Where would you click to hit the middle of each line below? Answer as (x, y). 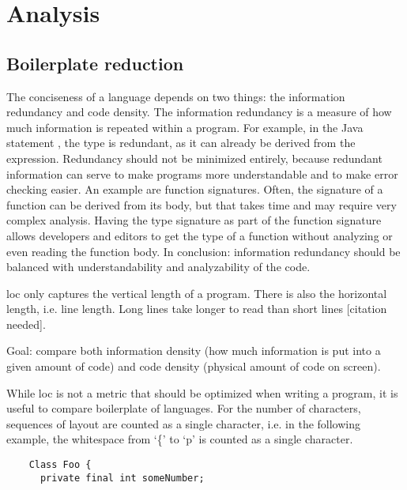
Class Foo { (60, 465)
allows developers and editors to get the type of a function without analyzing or (200, 235)
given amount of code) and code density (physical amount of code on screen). (194, 366)
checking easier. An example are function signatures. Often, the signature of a (195, 189)
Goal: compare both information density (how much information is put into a (194, 351)
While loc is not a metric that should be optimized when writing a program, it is (202, 392)
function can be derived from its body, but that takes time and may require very (202, 204)
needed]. (26, 324)
